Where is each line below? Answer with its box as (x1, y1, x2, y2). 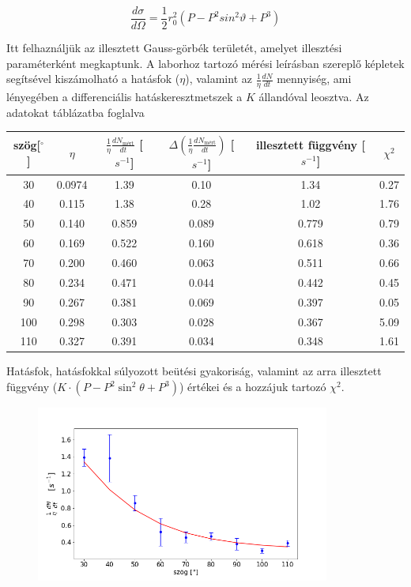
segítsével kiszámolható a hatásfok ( (6, 70, 180, 87)
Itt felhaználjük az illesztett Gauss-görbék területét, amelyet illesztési (6, 40, 342, 56)
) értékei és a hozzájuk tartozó (179, 378, 326, 395)
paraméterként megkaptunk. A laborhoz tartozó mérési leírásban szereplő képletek (6, 55, 405, 71)
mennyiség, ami (277, 70, 352, 87)
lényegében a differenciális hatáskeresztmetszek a (6, 88, 243, 105)
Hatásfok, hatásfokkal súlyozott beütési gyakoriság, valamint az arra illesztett (6, 363, 382, 379)
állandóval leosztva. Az (258, 88, 369, 105)
